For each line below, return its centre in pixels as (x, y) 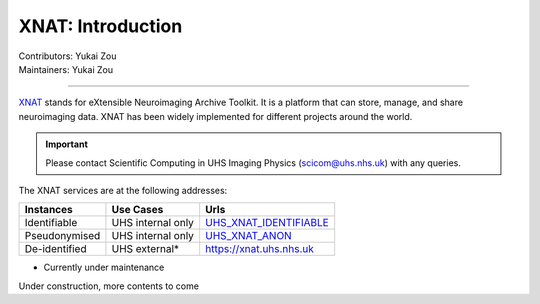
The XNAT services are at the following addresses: (123, 190)
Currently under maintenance (104, 267)
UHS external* (145, 249)
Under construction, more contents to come (109, 286)
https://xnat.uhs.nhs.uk (260, 249)
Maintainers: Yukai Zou (66, 69)
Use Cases (137, 210)
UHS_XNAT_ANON (248, 236)
